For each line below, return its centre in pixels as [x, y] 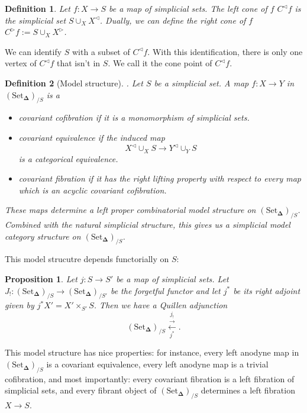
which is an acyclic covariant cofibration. [93, 190]
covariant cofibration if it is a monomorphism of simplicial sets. [134, 117]
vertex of [21, 63]
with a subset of [101, 51]
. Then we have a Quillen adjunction [161, 305]
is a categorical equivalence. [68, 158]
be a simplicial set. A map [201, 83]
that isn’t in [78, 63]
